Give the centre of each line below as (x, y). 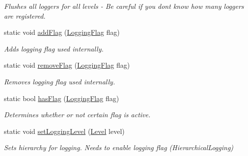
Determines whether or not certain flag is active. (77, 115)
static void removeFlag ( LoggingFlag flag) (67, 65)
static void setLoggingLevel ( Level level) (64, 131)
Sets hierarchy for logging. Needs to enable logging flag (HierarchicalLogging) (119, 147)
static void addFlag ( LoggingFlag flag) (62, 32)
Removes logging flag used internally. (60, 81)
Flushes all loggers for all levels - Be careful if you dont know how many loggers (124, 6)
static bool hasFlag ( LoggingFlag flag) (62, 98)
